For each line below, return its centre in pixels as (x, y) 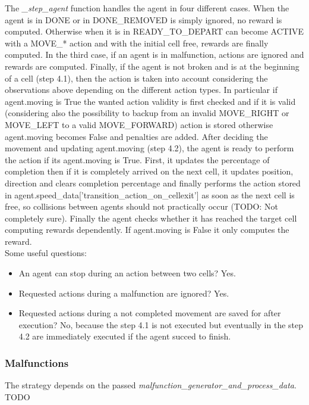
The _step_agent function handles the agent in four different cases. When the (147, 8)
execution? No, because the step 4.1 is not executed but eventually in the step (161, 324)
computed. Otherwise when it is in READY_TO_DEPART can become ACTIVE (154, 31)
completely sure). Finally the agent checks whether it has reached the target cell (151, 218)
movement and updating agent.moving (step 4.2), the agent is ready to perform (149, 148)
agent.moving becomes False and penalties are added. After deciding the (136, 136)
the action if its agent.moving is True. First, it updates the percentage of (137, 159)
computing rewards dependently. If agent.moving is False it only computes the (147, 230)
